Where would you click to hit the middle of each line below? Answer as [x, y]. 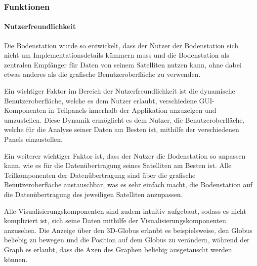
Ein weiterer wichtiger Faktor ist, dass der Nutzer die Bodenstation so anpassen [125, 155]
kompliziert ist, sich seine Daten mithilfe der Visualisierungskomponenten [115, 220]
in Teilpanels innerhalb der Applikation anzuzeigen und [132, 110]
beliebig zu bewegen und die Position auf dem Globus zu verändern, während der [127, 240]
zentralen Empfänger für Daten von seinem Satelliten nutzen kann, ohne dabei [123, 64]
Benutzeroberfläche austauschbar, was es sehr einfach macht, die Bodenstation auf [128, 184]
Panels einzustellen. [33, 139]
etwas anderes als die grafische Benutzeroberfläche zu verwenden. [102, 74]
